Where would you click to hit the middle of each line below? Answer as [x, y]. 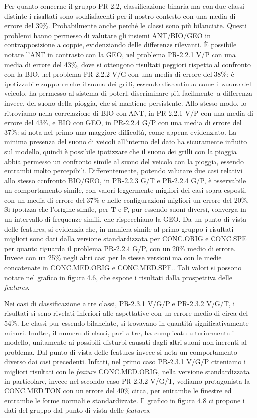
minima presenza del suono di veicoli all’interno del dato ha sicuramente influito [126, 142]
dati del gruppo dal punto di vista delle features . [78, 410]
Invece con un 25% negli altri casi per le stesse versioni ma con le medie [113, 258]
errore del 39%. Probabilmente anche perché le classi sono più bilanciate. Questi [126, 25]
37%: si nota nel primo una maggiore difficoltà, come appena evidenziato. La [121, 132]
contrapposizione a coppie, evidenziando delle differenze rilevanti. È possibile [121, 45]
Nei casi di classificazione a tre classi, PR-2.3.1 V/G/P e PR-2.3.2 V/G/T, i [120, 303]
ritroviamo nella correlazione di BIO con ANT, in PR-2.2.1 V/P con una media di [129, 112]
